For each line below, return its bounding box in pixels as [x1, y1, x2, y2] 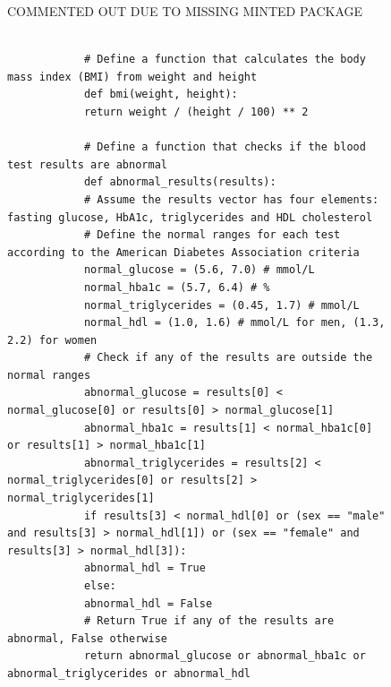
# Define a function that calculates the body [83, 53, 366, 66]
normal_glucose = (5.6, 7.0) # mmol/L [83, 263, 315, 277]
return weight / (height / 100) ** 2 [83, 105, 309, 118]
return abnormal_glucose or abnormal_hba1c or [83, 649, 366, 663]
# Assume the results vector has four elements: [83, 193, 379, 206]
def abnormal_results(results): [83, 176, 276, 189]
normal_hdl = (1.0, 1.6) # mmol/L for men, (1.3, [83, 316, 386, 330]
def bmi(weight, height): [83, 88, 238, 101]
